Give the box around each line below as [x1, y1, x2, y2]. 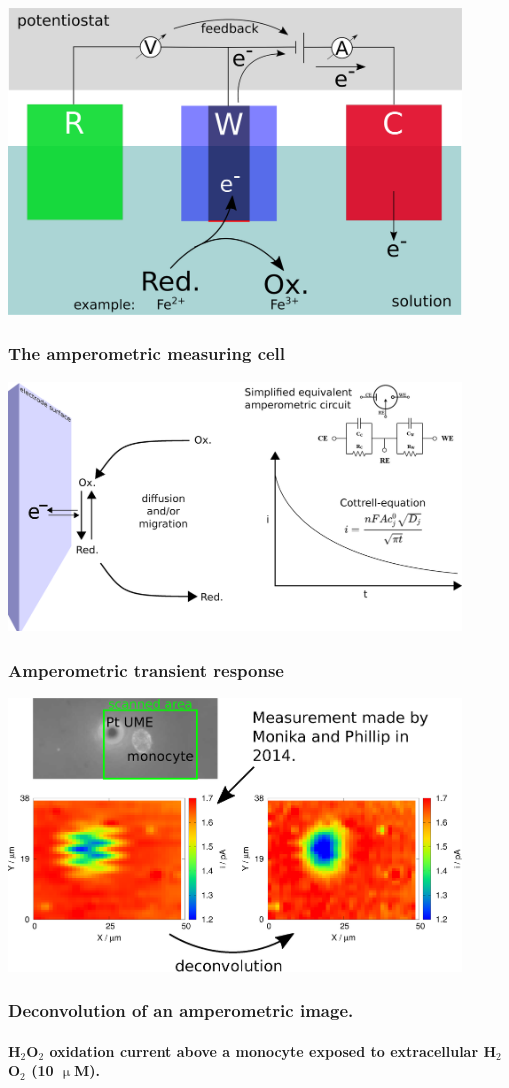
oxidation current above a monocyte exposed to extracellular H [49, 1040, 497, 1061]
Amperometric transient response [8, 657, 284, 682]
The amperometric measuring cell [8, 341, 286, 366]
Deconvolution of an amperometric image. [8, 998, 354, 1023]
